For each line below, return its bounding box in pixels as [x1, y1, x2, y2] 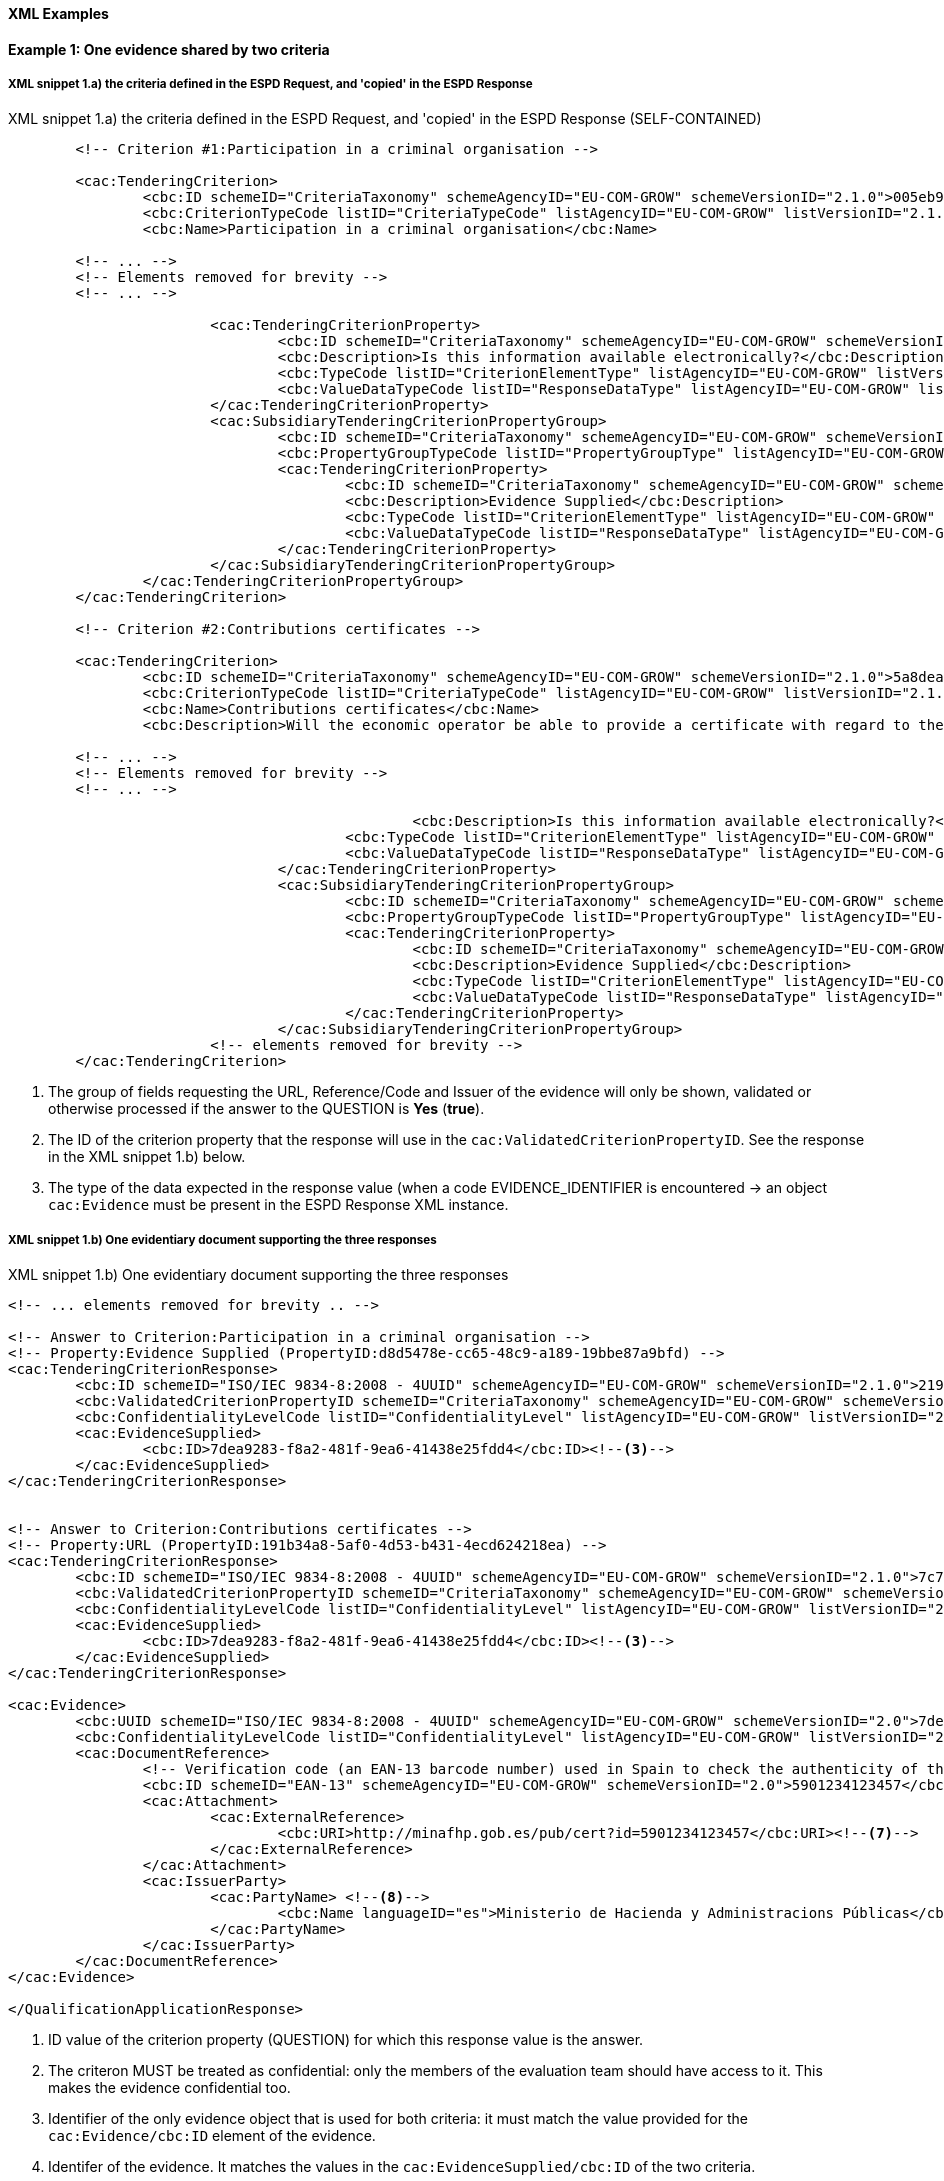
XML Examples [8, 5, 109, 22]
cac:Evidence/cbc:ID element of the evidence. [48, 2127, 376, 2145]
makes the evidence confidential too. [48, 2079, 291, 2097]
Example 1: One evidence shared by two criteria [8, 40, 330, 58]
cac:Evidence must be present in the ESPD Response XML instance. [48, 1196, 509, 1214]
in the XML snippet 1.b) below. [48, 1148, 246, 1166]
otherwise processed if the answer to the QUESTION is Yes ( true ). [48, 1100, 485, 1118]
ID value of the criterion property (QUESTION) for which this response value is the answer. [48, 2031, 644, 2049]
